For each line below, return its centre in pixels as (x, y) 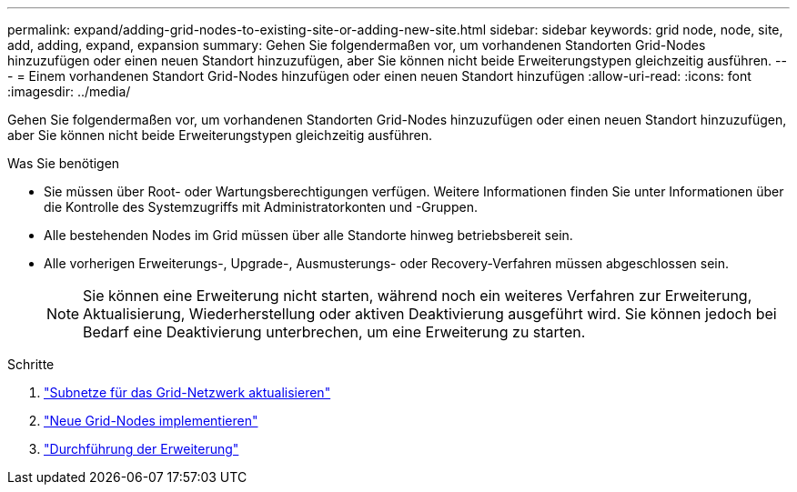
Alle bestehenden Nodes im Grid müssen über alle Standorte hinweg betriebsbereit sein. (308, 235)
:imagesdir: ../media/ (69, 91)
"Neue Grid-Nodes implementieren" (151, 421)
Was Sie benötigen (64, 163)
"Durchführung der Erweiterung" (141, 449)
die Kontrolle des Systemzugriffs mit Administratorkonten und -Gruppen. (261, 207)
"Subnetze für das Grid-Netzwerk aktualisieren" (187, 392)
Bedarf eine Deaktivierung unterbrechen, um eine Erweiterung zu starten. (334, 332)
